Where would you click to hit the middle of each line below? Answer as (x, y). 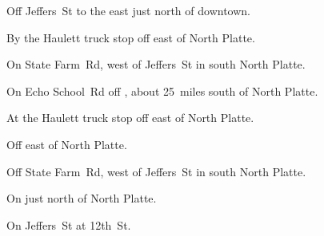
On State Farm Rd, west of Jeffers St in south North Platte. (156, 64)
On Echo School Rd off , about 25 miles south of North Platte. (162, 90)
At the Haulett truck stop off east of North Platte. (130, 118)
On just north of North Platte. (82, 198)
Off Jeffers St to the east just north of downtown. (128, 10)
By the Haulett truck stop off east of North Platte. (131, 37)
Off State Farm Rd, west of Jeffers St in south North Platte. (156, 171)
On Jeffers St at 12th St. (69, 224)
